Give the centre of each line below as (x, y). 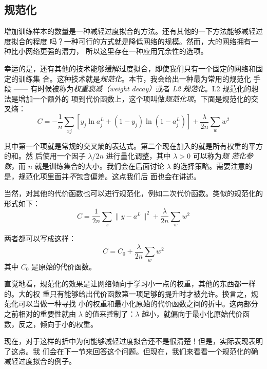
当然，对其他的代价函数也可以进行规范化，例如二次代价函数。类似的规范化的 (133, 193)
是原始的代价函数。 (64, 266)
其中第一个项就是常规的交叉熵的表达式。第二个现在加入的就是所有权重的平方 (133, 145)
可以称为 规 (211, 156)
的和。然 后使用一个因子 (45, 156)
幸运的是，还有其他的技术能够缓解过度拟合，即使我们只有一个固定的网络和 (130, 68)
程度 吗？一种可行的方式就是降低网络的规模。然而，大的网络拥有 (142, 41)
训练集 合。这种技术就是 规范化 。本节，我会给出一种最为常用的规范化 (135, 78)
